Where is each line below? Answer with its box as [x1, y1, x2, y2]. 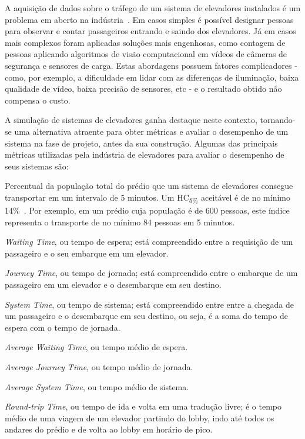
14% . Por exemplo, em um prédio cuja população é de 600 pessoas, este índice [5, 204, 290, 217]
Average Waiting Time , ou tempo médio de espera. [5, 341, 188, 353]
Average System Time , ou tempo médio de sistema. [5, 380, 189, 393]
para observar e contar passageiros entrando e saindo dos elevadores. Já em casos [5, 25, 296, 37]
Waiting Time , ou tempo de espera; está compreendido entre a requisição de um [5, 235, 293, 248]
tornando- [260, 114, 296, 126]
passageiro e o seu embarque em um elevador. [5, 247, 169, 259]
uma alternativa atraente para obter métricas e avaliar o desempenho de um [14, 125, 289, 137]
